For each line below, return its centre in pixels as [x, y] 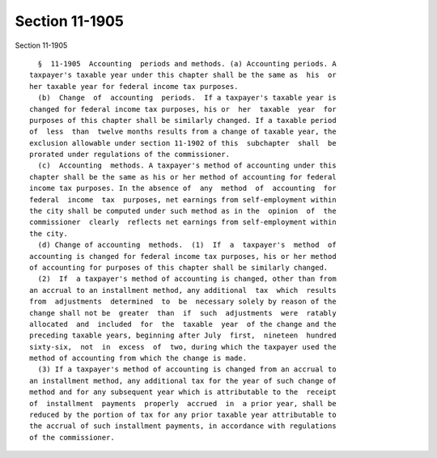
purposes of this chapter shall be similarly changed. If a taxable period [183, 120]
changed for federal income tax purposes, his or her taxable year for [183, 109]
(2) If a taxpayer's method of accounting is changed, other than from [187, 279]
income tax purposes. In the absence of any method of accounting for [183, 189]
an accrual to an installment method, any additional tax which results [183, 290]
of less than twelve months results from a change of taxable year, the [183, 132]
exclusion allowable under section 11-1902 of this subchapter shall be [183, 143]
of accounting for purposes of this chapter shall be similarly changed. [179, 267]
